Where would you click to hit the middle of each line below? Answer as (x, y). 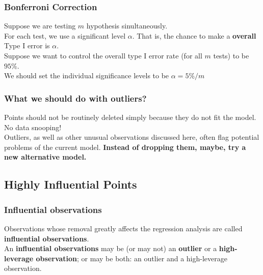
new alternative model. (45, 157)
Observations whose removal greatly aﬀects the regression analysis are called (123, 228)
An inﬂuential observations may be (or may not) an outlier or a (111, 248)
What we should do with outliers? (75, 98)
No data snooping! (33, 127)
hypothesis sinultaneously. (127, 26)
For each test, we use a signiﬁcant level (65, 35)
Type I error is (27, 45)
